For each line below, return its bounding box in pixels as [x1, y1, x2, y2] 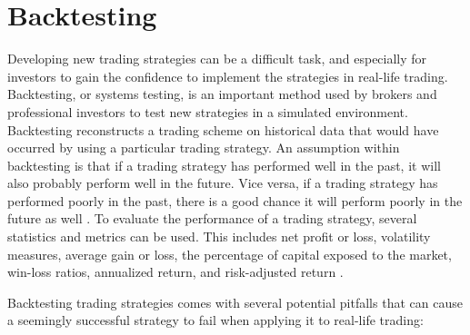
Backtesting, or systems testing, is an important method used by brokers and [7, 84, 437, 103]
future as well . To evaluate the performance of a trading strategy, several [7, 209, 417, 228]
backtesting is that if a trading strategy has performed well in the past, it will [7, 155, 441, 174]
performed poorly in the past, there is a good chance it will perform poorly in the [7, 191, 463, 210]
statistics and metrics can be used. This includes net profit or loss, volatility [7, 227, 431, 246]
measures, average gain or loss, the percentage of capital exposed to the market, [7, 244, 452, 263]
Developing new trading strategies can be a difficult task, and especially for [7, 49, 427, 68]
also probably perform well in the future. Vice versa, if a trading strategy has [7, 173, 438, 192]
